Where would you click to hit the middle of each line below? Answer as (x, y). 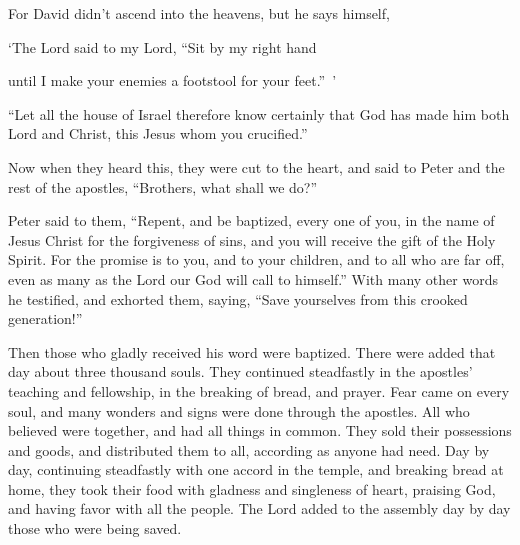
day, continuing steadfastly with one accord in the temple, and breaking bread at (256, 469)
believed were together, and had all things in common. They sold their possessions (260, 430)
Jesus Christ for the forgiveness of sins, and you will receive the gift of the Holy (252, 239)
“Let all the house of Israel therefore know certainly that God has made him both (259, 113)
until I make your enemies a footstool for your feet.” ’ (172, 80)
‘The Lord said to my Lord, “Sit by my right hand (162, 46)
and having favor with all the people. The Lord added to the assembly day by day (259, 508)
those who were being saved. (95, 528)
